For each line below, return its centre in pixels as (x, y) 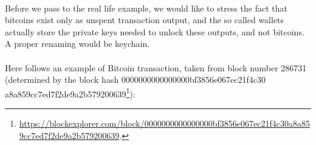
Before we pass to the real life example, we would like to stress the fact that (146, 8)
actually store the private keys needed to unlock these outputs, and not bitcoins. (155, 31)
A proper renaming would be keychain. (77, 44)
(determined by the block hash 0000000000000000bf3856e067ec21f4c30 (136, 80)
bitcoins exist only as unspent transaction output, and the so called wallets (145, 20)
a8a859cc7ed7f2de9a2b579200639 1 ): (70, 93)
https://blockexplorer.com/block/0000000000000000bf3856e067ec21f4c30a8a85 (164, 123)
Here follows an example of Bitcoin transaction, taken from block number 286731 (156, 67)
